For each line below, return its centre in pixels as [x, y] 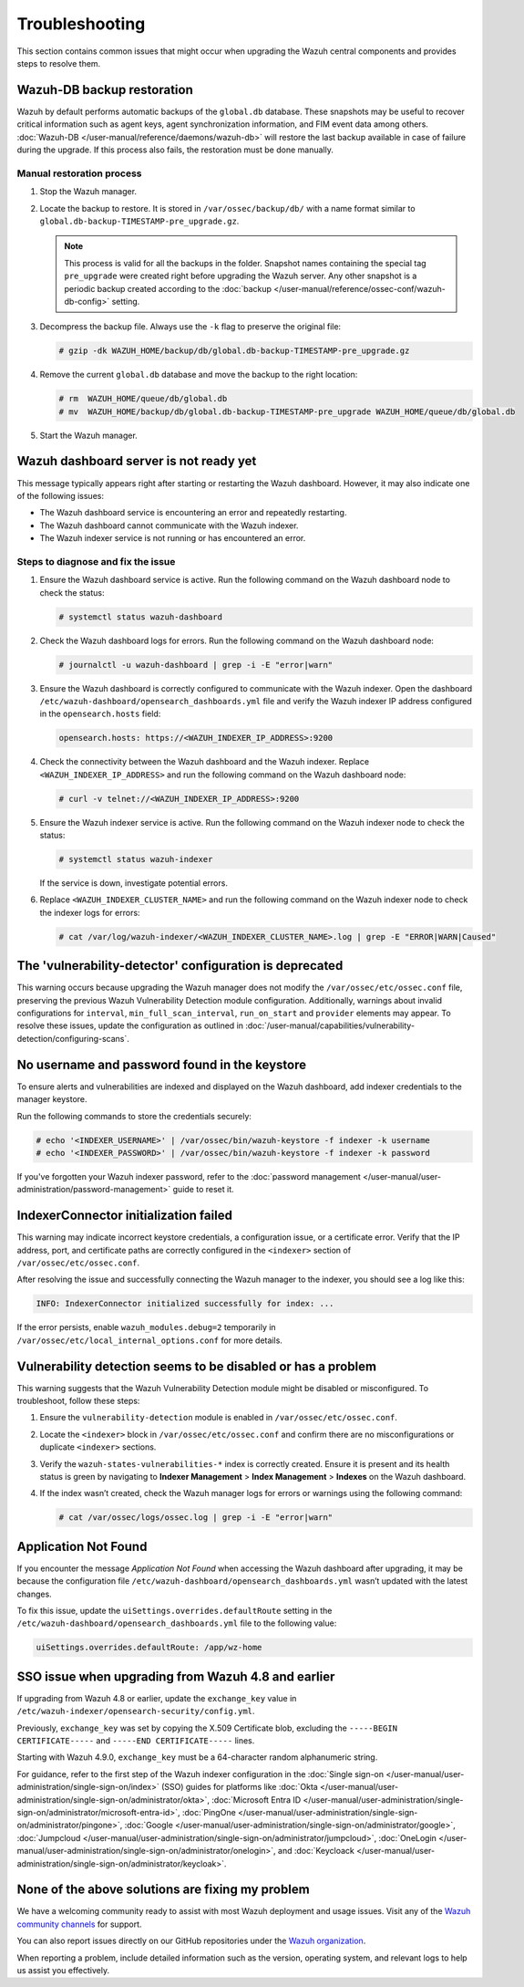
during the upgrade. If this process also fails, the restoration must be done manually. [175, 150]
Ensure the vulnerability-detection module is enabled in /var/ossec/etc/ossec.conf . [219, 1418]
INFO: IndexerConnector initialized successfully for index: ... [185, 1304]
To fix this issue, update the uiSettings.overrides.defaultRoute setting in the [175, 1611]
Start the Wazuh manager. [89, 435]
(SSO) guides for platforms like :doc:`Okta [239, 1787]
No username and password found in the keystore [162, 1064]
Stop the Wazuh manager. [88, 192]
